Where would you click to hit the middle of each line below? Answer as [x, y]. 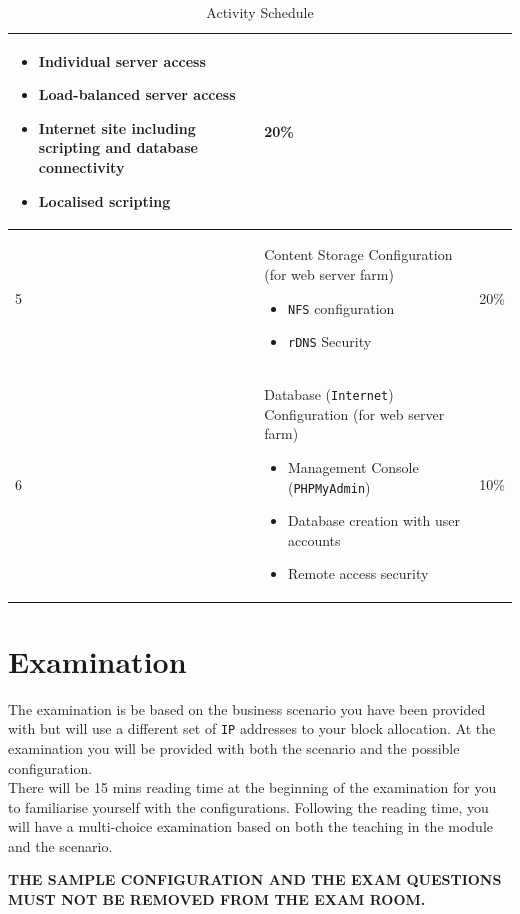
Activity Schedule [260, 12]
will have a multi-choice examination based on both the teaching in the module [251, 826]
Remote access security [358, 573]
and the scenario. [60, 845]
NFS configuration [341, 307]
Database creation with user [374, 520]
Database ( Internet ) [329, 394]
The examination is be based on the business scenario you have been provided [247, 708]
